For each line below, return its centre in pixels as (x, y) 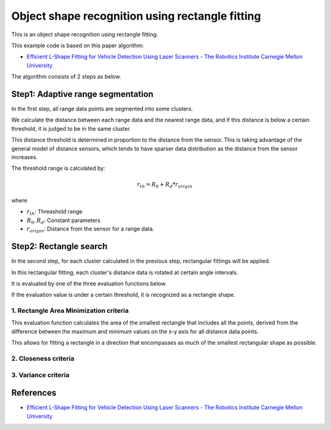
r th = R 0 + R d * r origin (165, 185)
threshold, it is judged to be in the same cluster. (71, 128)
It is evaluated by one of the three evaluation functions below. (89, 283)
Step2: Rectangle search (59, 246)
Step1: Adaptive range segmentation (82, 94)
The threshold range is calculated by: (58, 168)
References (34, 393)
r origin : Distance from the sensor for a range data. (90, 230)
